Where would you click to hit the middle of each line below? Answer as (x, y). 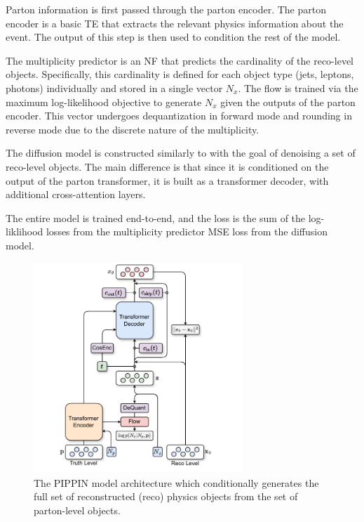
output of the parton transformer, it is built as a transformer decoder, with (167, 180)
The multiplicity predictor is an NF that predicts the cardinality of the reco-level (180, 60)
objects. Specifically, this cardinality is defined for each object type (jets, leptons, (180, 74)
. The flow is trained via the (298, 87)
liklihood (25, 231)
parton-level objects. (77, 510)
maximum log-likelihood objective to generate (104, 102)
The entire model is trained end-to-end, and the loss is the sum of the (156, 217)
